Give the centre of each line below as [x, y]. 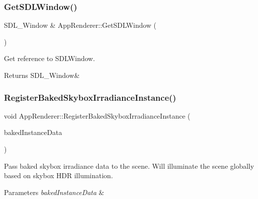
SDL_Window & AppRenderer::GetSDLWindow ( [80, 25]
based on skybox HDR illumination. [59, 175]
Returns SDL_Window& [42, 75]
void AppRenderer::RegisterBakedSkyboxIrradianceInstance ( [97, 115]
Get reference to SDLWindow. [50, 58]
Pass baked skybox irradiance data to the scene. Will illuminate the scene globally [129, 166]
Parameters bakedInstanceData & [54, 192]
